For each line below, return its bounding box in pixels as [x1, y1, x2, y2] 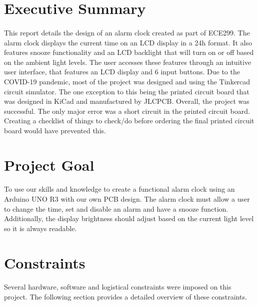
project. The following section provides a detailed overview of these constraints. [4, 292, 247, 302]
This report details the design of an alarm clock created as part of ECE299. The [4, 27, 250, 37]
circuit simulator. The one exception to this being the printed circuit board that [4, 86, 249, 96]
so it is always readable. [4, 223, 77, 233]
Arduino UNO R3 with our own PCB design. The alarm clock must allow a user [4, 194, 250, 204]
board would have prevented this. [4, 125, 106, 135]
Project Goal [4, 154, 94, 175]
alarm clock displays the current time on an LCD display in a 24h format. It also [4, 37, 252, 47]
